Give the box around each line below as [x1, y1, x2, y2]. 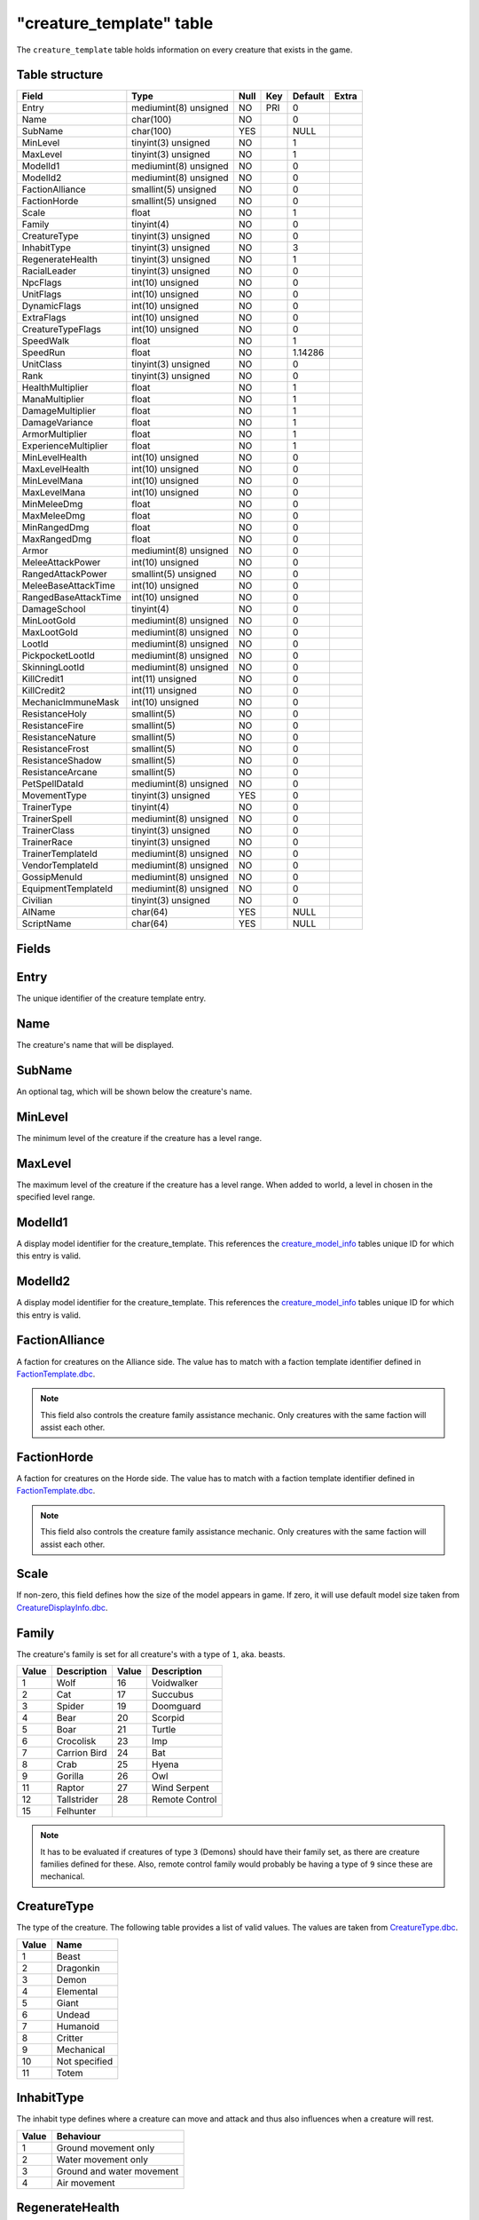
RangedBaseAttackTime [21, 591, 122, 604]
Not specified [56, 2055, 114, 2067]
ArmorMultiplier [21, 428, 88, 440]
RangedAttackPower [21, 568, 108, 581]
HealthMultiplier [21, 382, 89, 394]
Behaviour [56, 2129, 101, 2142]
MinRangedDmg [21, 521, 90, 534]
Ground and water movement [56, 2165, 179, 2177]
